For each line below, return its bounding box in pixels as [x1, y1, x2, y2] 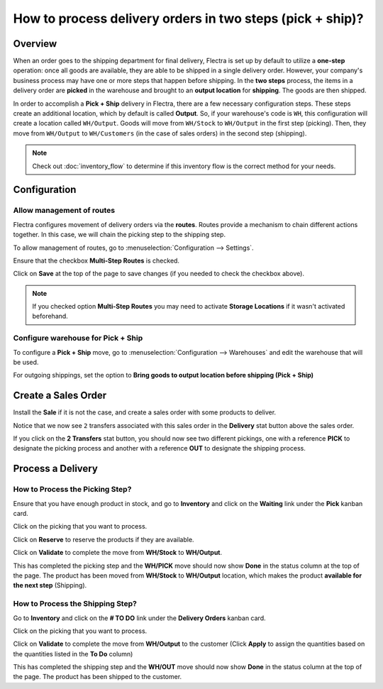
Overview [13, 38, 57, 50]
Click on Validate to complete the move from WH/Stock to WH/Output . [13, 549, 223, 557]
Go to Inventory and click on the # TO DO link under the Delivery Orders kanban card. [13, 614, 266, 622]
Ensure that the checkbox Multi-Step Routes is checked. [13, 256, 180, 265]
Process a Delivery [13, 463, 99, 475]
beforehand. [32, 312, 69, 321]
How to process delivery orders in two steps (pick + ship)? [13, 11, 364, 26]
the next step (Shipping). [13, 581, 87, 590]
